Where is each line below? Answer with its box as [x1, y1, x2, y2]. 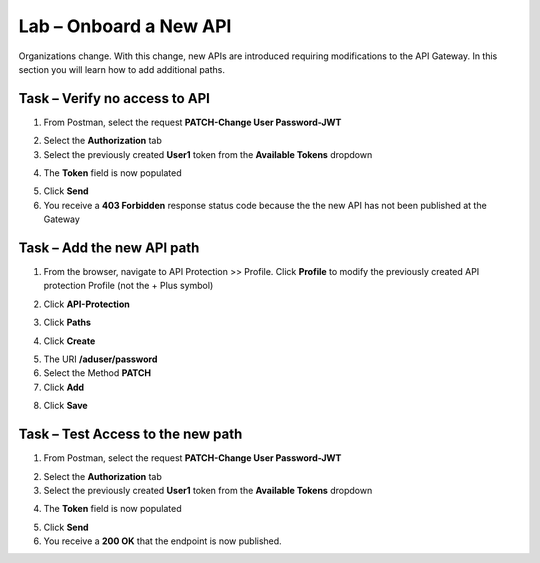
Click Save [43, 400, 89, 412]
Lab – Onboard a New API [18, 15, 232, 37]
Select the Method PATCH [43, 367, 152, 379]
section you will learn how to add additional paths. [18, 63, 225, 75]
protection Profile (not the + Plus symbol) [43, 280, 214, 292]
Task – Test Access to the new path [18, 426, 243, 443]
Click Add [43, 381, 85, 393]
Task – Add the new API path [18, 240, 200, 256]
